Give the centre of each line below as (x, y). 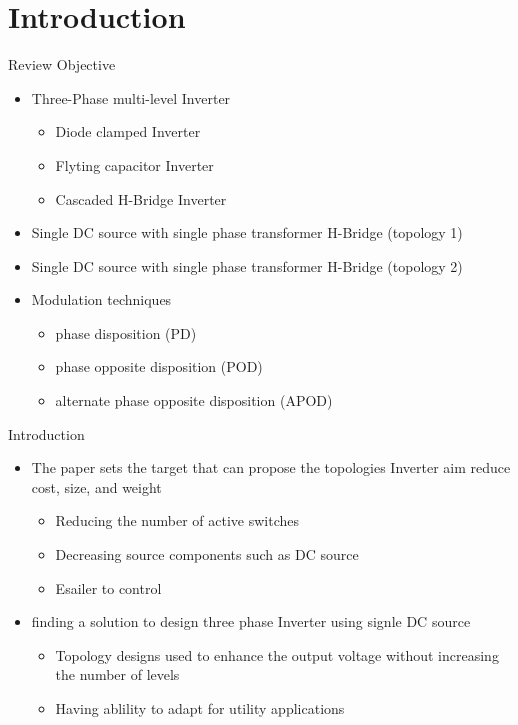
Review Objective (62, 64)
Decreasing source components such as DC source (207, 554)
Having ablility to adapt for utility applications (200, 708)
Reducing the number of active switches (177, 520)
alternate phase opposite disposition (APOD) (194, 400)
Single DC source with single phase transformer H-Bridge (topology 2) (247, 265)
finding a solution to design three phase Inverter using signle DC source (251, 621)
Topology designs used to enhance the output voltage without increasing (277, 654)
